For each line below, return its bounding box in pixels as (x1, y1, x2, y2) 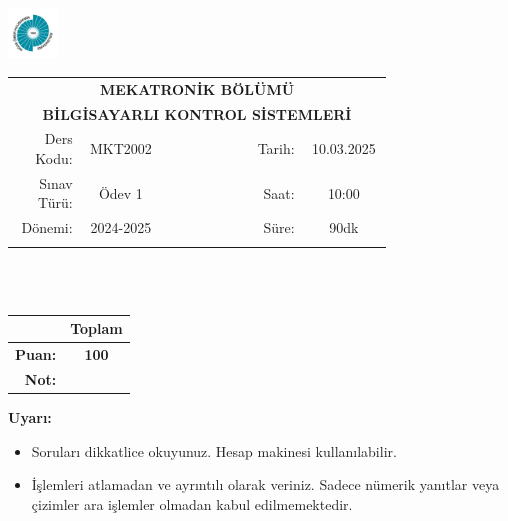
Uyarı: (8, 407, 52, 428)
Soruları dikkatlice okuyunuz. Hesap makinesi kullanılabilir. (31, 440, 397, 461)
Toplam (70, 318, 123, 339)
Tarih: (257, 138, 295, 159)
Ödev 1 (98, 182, 143, 203)
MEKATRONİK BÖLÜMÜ (99, 78, 295, 99)
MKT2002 (89, 138, 152, 159)
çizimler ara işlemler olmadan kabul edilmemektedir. (31, 493, 353, 514)
